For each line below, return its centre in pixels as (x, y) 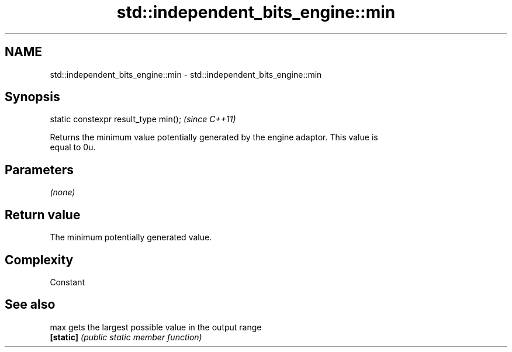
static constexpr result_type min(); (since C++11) (143, 119)
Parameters (39, 170)
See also (30, 305)
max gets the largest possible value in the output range (156, 327)
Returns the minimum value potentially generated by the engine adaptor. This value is (214, 137)
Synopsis (32, 97)
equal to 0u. (73, 147)
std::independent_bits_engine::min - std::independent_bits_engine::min (186, 74)
